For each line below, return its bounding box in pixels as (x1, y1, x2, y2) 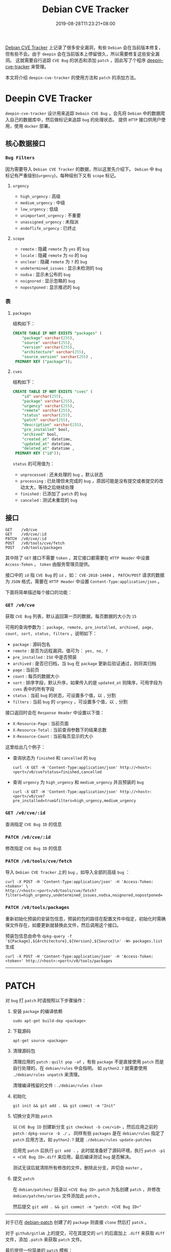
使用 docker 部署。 (14, 123, 53, 129)
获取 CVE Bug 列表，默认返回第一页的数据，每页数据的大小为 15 (5, 613, 137, 619)
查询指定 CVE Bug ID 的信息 (5, 821, 62, 827)
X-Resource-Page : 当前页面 (12, 720, 69, 727)
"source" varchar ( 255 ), (22, 340, 72, 345)
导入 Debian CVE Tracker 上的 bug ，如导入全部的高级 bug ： (5, 869, 130, 875)
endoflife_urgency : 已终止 (20, 225, 77, 231)
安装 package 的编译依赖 (12, 1008, 63, 1015)
